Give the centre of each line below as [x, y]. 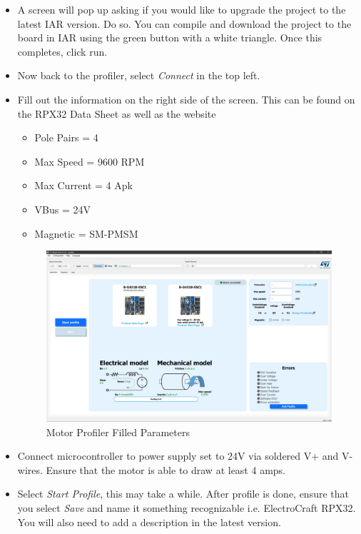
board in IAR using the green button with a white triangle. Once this [170, 37]
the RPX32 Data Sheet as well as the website [117, 113]
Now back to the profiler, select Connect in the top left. [139, 75]
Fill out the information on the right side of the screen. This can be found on [186, 99]
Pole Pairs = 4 [66, 137]
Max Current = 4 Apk [83, 185]
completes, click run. [62, 51]
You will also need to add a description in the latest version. [149, 522]
